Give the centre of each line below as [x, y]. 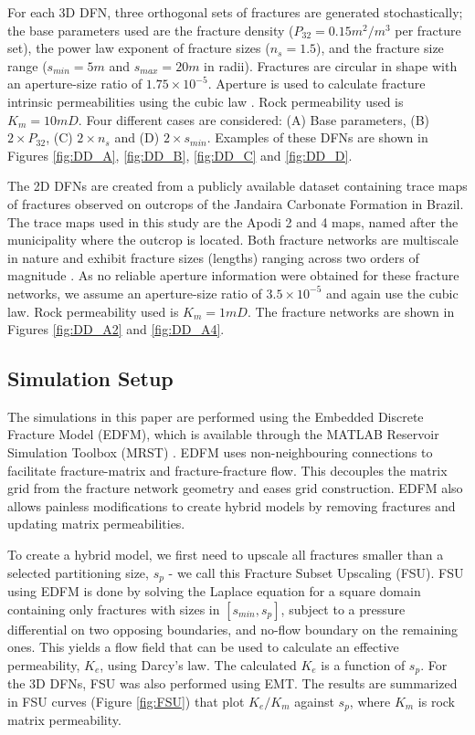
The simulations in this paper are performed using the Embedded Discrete [216, 416]
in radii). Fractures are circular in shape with [331, 65]
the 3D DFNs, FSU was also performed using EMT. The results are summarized [232, 683]
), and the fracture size [380, 48]
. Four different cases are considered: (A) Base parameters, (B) [254, 119]
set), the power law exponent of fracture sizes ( [139, 48]
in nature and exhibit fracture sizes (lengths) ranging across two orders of [213, 257]
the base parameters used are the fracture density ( [151, 30]
